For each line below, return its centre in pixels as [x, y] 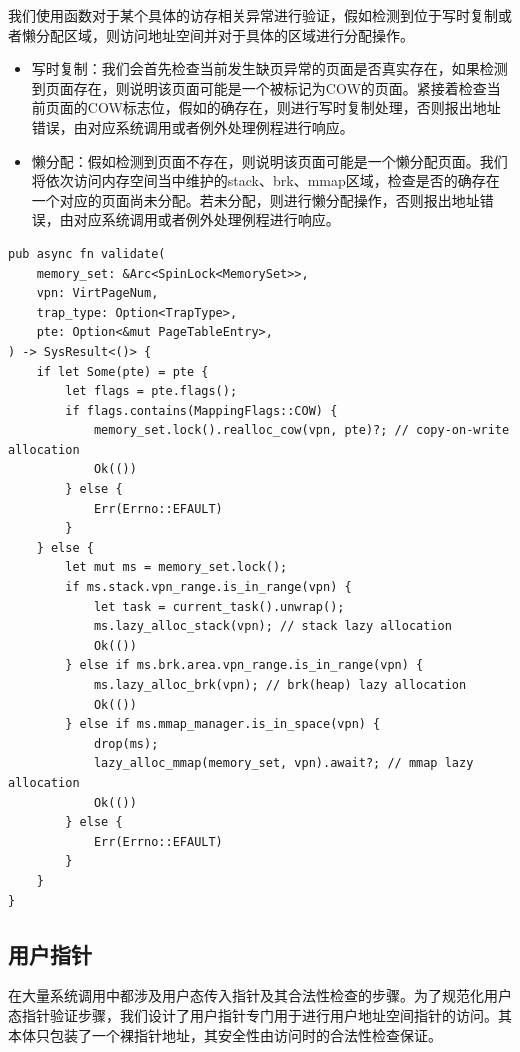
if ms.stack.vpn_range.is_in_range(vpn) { [208, 587]
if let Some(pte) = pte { [122, 371]
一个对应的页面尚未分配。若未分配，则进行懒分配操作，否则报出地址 [255, 199]
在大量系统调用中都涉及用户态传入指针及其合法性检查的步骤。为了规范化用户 [260, 995]
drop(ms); [126, 743]
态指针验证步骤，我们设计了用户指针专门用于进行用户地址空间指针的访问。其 [260, 1014]
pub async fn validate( [87, 253]
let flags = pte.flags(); [151, 391]
